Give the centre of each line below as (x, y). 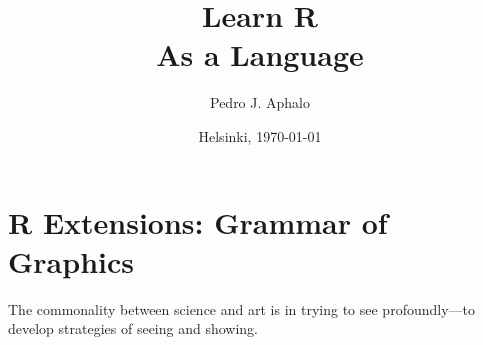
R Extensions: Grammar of (198, 221)
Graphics (71, 260)
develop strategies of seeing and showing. (133, 328)
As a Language (260, 54)
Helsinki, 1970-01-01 (260, 135)
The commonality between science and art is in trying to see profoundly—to (241, 308)
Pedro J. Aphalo (259, 102)
